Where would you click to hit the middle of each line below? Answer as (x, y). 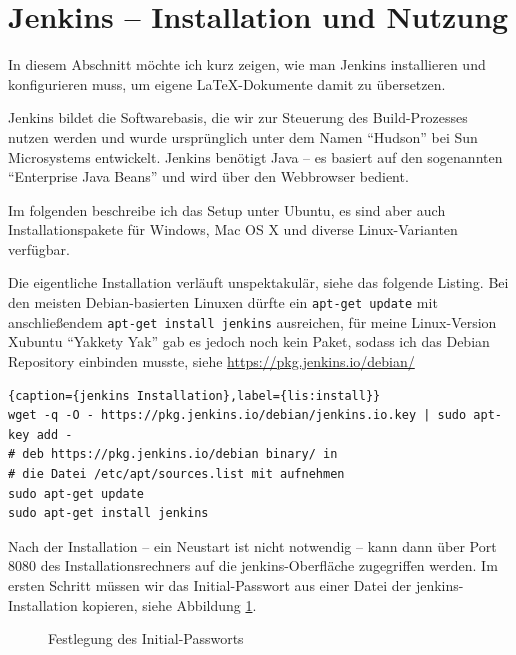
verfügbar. (39, 248)
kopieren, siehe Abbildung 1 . (169, 604)
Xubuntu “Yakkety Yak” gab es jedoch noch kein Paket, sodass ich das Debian (249, 341)
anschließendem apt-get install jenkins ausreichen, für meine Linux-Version (252, 321)
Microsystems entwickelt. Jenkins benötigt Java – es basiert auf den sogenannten (255, 156)
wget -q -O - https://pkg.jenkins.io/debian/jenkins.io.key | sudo (237, 415)
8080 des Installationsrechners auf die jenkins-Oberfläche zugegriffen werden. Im (253, 565)
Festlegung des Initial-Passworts (146, 638)
